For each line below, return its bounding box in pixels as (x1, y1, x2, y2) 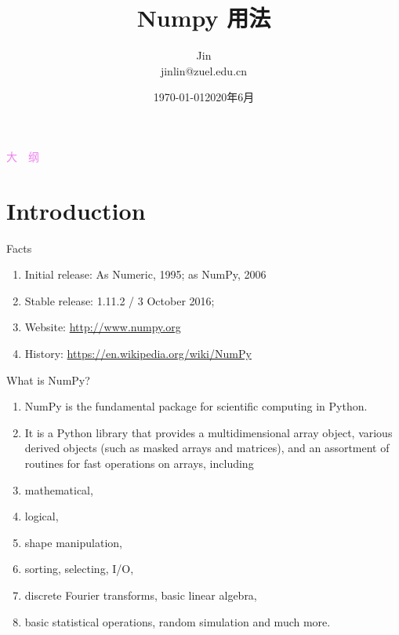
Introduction (6, 194, 146, 226)
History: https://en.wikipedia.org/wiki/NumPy (24, 345, 252, 361)
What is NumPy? (6, 371, 90, 388)
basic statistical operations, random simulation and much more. (24, 613, 331, 630)
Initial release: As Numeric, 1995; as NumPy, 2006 (24, 266, 267, 283)
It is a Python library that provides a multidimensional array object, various (24, 424, 393, 440)
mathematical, (24, 481, 93, 498)
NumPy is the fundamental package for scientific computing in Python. (24, 398, 368, 414)
